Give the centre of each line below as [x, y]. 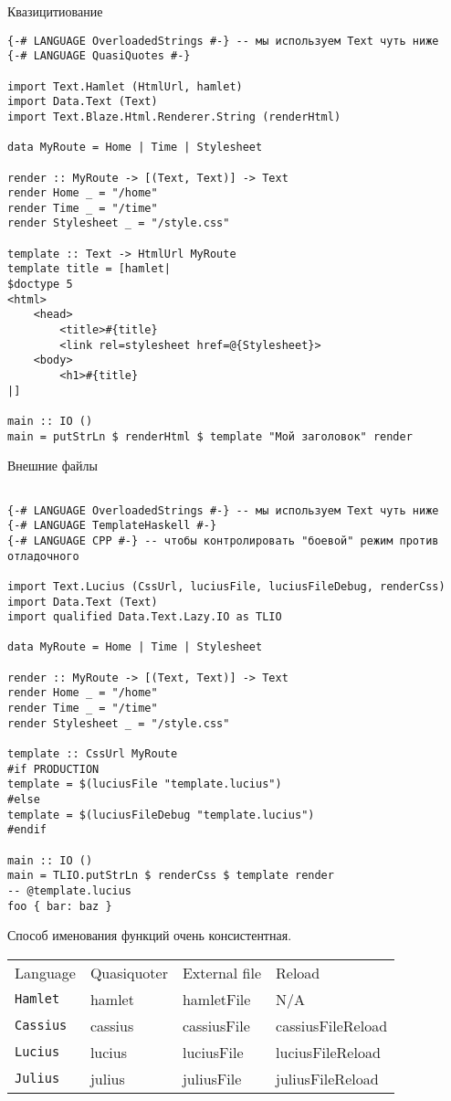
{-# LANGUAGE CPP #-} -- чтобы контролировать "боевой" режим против [223, 540]
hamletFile [216, 999]
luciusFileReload [328, 1052]
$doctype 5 [40, 285]
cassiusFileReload [332, 1025]
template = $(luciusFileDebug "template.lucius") [161, 815]
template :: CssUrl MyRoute [93, 754]
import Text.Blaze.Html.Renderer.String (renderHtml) [174, 116]
